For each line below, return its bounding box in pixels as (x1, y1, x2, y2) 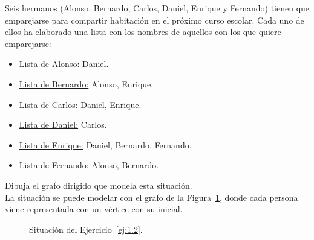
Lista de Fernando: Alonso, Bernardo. (19, 159, 159, 171)
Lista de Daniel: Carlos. (19, 118, 107, 131)
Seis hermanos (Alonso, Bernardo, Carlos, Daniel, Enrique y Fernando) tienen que (5, 2, 310, 14)
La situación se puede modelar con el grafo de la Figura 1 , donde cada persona (5, 191, 298, 203)
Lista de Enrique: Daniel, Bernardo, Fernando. (19, 138, 192, 151)
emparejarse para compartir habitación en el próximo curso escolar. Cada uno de (5, 13, 304, 26)
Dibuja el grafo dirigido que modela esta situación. (5, 178, 192, 191)
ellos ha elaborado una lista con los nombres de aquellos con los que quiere (5, 25, 281, 38)
